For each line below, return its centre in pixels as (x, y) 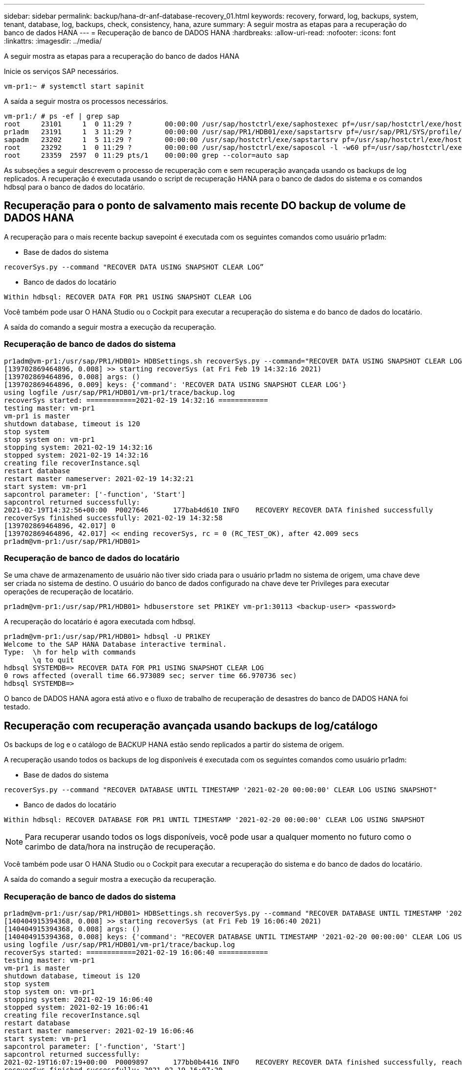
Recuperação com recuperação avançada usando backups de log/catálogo (191, 726)
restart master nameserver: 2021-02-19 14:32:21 (99, 478)
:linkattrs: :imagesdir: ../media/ (53, 41)
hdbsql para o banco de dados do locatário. (74, 187)
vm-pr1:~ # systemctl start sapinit (74, 86)
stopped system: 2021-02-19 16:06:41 (76, 1007)
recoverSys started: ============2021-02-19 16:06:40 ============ (136, 952)
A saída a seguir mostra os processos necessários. (86, 101)
